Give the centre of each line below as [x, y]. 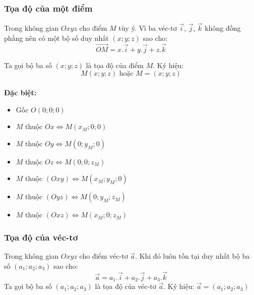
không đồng [223, 28]
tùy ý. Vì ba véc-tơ [148, 28]
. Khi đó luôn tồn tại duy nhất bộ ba [193, 256]
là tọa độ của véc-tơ [125, 286]
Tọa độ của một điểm [48, 8]
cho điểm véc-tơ [104, 256]
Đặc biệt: [20, 93]
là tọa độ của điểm [115, 65]
